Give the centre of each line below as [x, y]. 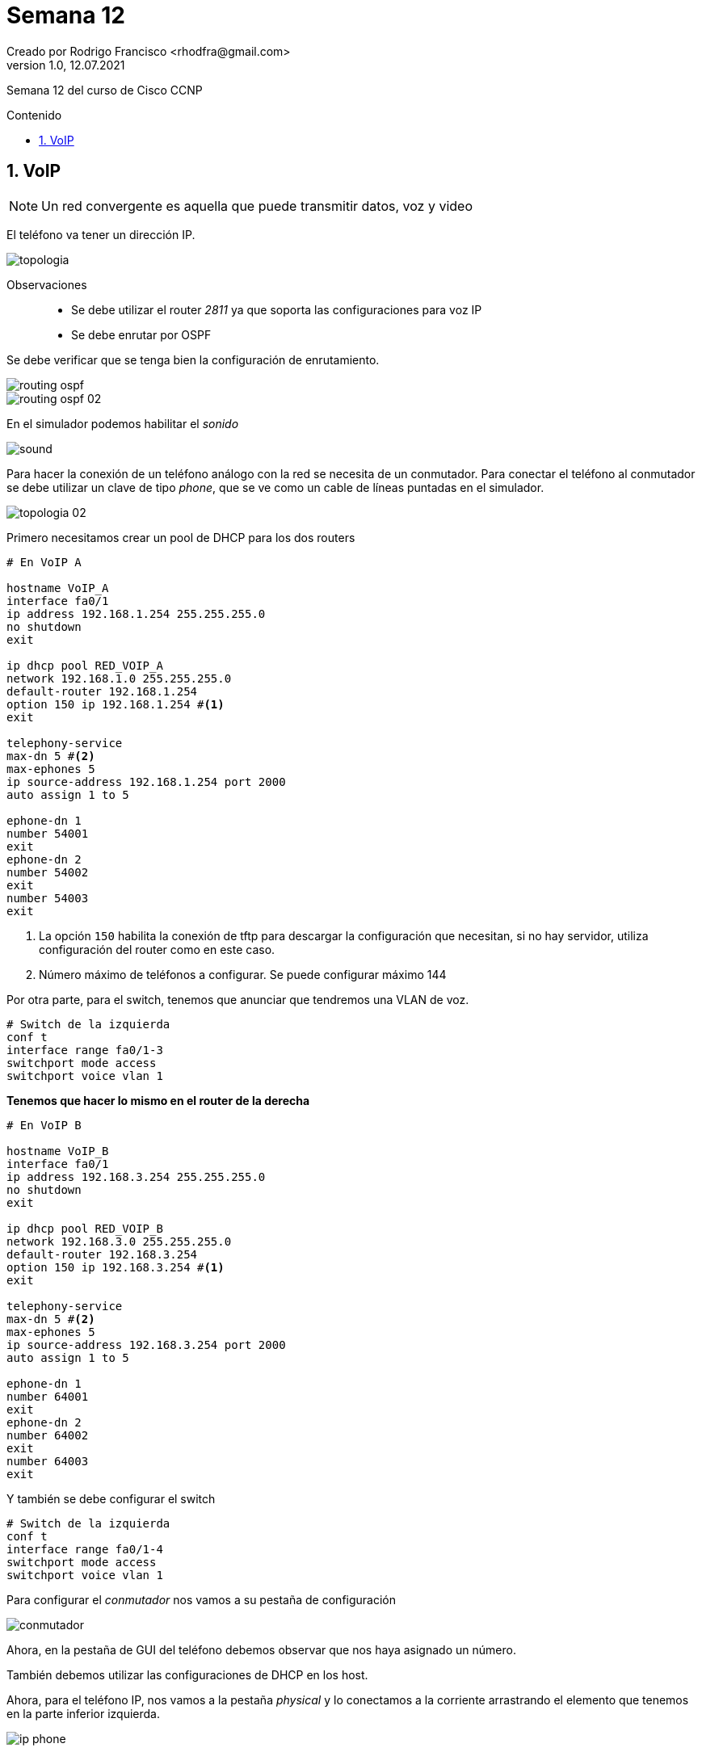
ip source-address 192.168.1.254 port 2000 [146, 781]
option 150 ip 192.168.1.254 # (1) [116, 704]
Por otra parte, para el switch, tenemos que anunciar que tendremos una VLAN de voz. [238, 999]
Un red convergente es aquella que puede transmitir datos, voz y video [257, 206]
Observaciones [47, 284]
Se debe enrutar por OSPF [141, 334]
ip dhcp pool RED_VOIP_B [85, 1228]
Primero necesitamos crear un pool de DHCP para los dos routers [181, 537]
